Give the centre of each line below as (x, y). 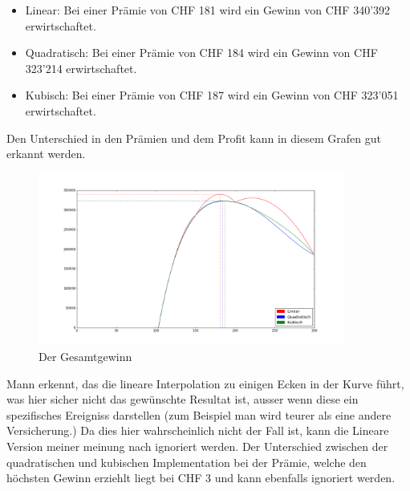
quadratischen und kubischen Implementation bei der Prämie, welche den (187, 462)
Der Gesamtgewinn (85, 356)
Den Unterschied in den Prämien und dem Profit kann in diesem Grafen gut (194, 138)
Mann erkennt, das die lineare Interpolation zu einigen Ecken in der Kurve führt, (205, 383)
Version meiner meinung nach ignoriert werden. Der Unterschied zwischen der (197, 446)
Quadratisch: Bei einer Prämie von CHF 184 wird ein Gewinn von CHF (201, 53)
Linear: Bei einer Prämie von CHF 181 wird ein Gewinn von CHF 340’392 (208, 10)
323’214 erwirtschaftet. (81, 68)
